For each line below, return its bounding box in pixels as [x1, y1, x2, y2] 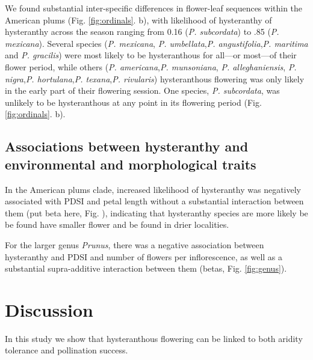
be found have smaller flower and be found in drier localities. [5, 218, 229, 231]
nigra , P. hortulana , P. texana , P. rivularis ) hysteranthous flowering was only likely [5, 72, 305, 85]
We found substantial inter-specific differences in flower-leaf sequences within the [5, 2, 303, 14]
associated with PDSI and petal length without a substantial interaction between [5, 195, 304, 207]
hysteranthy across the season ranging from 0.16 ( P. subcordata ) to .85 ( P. [5, 25, 279, 38]
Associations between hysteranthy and [5, 137, 249, 156]
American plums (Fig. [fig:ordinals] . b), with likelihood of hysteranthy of [5, 13, 272, 26]
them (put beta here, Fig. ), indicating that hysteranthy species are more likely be [5, 206, 308, 219]
